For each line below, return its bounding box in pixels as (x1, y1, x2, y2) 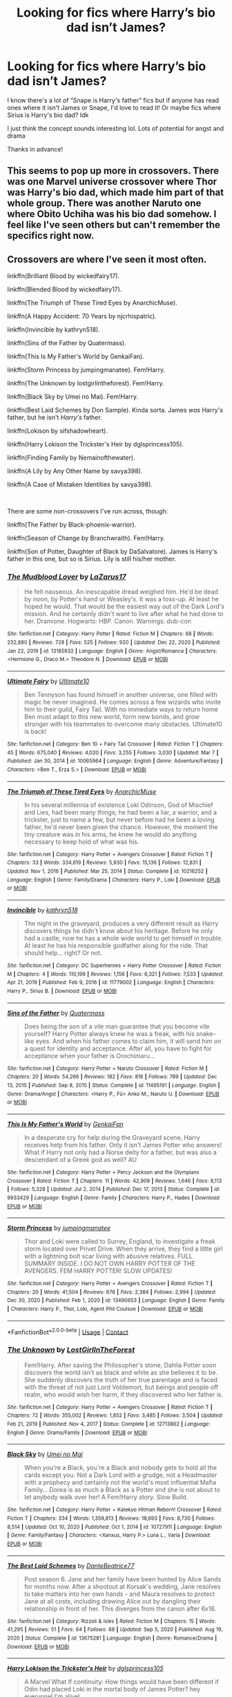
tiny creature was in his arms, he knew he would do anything (23, 830, 197, 838)
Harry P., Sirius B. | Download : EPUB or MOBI (7, 988, 117, 995)
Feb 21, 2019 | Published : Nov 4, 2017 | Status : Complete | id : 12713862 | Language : (7, 1421, 211, 1428)
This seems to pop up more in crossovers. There (7, 165, 220, 177)
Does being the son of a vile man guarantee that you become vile (23, 1022, 210, 1031)
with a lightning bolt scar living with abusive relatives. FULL (23, 1252, 193, 1260)
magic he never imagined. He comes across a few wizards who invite (23, 698, 222, 707)
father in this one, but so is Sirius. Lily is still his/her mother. (7, 555, 176, 563)
